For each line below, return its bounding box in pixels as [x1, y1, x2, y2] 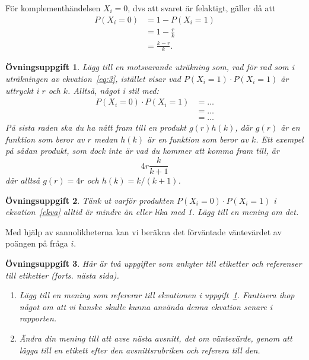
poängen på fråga [5, 237, 68, 250]
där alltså [5, 174, 40, 187]
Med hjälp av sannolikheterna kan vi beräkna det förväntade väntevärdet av [5, 225, 282, 238]
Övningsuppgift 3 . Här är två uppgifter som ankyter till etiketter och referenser [5, 257, 302, 270]
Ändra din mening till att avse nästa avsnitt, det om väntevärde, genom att [19, 332, 292, 345]
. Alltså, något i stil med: [68, 84, 159, 96]
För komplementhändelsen [5, 2, 101, 14]
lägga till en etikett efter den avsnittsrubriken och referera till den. [19, 343, 260, 356]
